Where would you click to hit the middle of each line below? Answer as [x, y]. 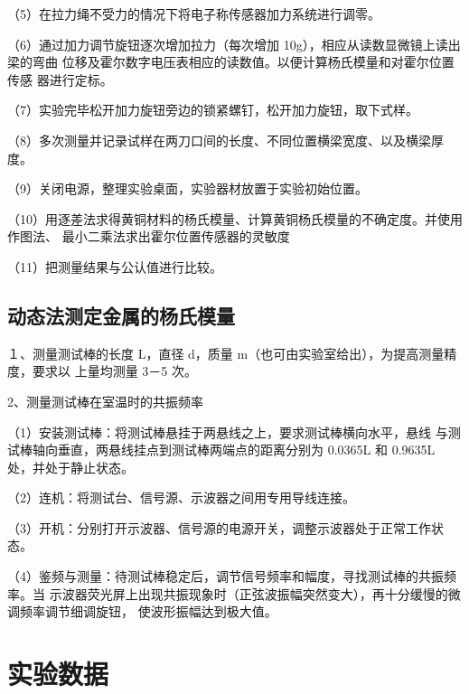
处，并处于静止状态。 [70, 467]
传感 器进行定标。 [60, 79]
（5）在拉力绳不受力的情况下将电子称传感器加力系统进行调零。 [194, 14]
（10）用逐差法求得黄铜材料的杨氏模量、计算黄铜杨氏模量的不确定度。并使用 [235, 218]
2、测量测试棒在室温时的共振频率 [105, 401]
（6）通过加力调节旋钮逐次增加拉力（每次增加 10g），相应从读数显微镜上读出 [234, 44]
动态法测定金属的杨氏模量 [121, 315]
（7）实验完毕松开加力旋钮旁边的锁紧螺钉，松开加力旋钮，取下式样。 [213, 110]
